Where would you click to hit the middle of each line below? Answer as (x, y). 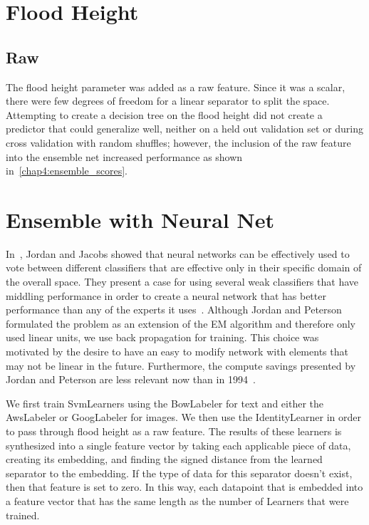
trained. (23, 515)
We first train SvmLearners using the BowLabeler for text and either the (165, 403)
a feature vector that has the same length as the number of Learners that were (177, 500)
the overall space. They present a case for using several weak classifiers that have (182, 282)
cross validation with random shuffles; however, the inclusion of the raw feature (178, 142)
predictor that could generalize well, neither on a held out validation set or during (185, 129)
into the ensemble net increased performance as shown (124, 156)
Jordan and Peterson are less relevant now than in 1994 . (131, 379)
